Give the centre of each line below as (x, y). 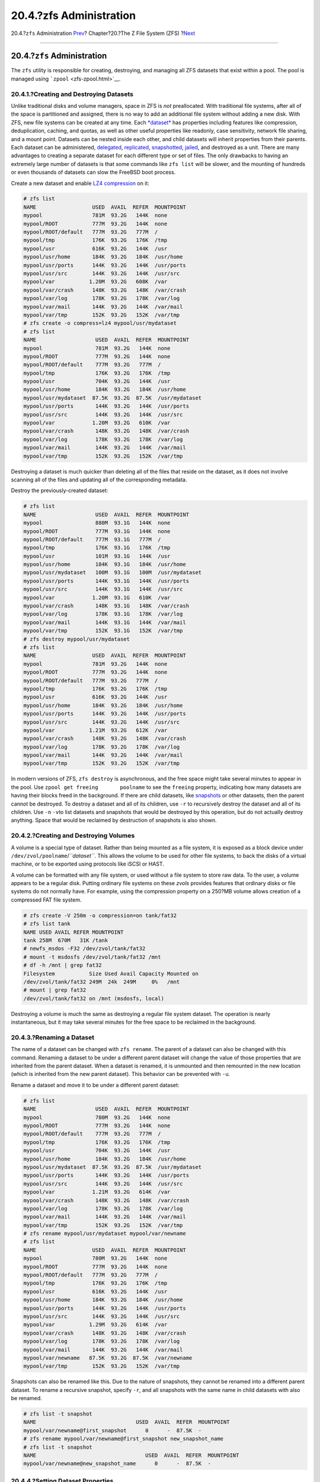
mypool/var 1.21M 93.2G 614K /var (97, 1192)
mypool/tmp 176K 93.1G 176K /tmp (97, 548)
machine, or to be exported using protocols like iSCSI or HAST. (87, 864)
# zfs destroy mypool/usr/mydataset (77, 639)
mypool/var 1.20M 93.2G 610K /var (97, 423)
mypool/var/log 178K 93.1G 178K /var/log (103, 614)
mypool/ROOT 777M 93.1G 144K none (97, 531)
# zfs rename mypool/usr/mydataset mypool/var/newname (105, 1234)
